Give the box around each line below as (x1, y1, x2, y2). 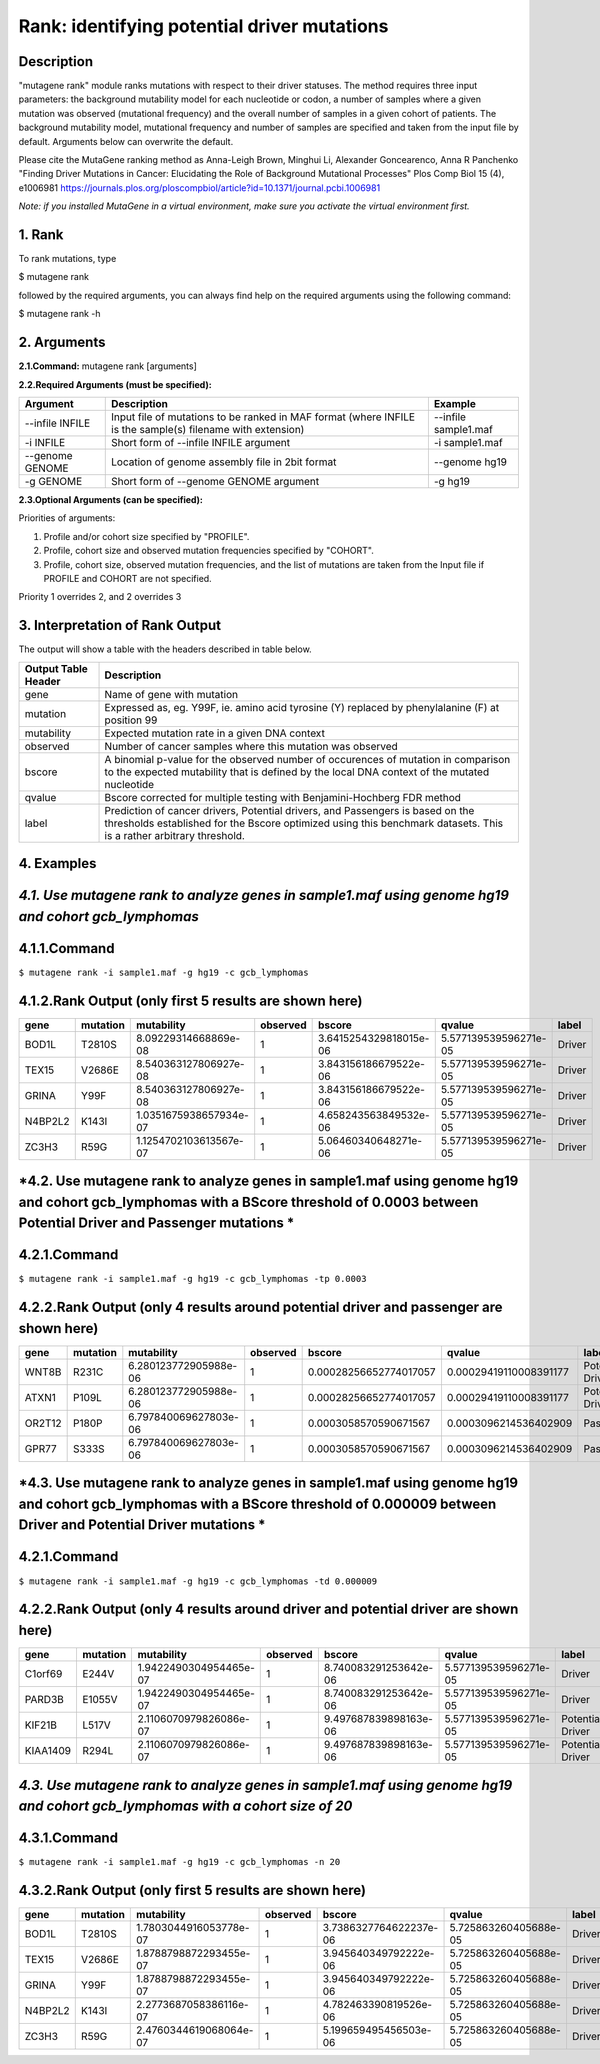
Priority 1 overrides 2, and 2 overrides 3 (18, 591, 182, 603)
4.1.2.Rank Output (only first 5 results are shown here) (18, 992, 363, 1009)
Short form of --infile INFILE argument (111, 435, 291, 449)
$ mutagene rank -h (18, 308, 101, 320)
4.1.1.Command (18, 940, 115, 957)
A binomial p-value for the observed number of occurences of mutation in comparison (104, 752, 511, 766)
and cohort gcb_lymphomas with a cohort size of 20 (18, 1798, 353, 1815)
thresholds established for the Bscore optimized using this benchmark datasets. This (104, 816, 504, 830)
